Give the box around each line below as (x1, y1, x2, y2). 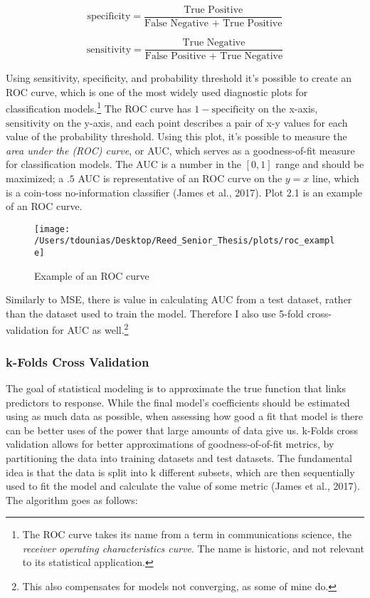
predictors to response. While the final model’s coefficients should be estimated (6, 394, 350, 409)
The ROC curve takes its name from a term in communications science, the (22, 527, 351, 542)
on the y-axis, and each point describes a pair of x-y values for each (53, 115, 348, 130)
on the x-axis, (258, 100, 318, 115)
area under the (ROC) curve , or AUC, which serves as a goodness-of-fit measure (6, 142, 355, 157)
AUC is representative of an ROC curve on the (78, 170, 282, 185)
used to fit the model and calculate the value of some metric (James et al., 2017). (6, 478, 360, 493)
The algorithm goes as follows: (6, 492, 138, 507)
